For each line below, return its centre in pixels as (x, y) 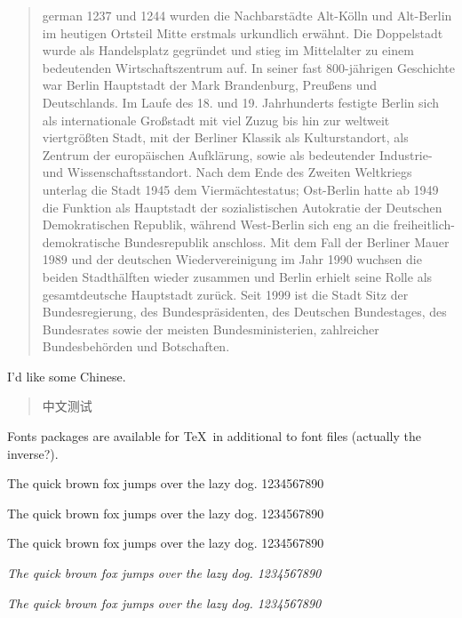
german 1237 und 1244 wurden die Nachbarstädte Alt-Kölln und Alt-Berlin (247, 15)
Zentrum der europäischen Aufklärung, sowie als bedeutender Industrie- (237, 154)
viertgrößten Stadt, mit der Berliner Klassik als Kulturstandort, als (225, 137)
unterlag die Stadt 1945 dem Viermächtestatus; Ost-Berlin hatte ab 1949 (240, 189)
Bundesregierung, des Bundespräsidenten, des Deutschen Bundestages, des (244, 312)
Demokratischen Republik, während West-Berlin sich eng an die (216, 225)
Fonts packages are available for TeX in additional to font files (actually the (215, 436)
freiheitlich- (424, 225)
